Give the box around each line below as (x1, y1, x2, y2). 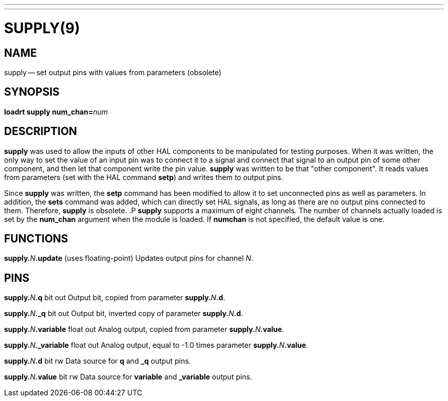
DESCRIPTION (4, 125, 77, 138)
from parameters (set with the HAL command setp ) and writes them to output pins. (4, 172, 283, 182)
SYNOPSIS (4, 85, 60, 99)
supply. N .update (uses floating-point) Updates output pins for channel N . (4, 254, 254, 263)
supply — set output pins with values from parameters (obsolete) (4, 68, 221, 77)
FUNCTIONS (4, 232, 69, 246)
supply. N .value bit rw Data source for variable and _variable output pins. (4, 372, 252, 382)
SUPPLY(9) (4, 19, 80, 37)
